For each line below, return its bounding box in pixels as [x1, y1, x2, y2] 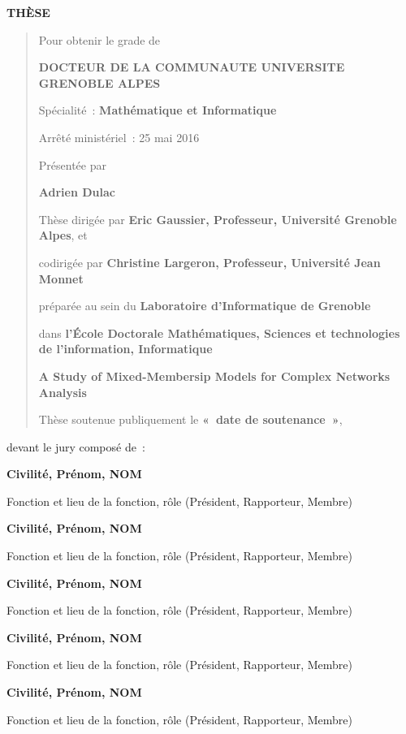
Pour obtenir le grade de [38, 31, 161, 48]
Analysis [38, 383, 87, 400]
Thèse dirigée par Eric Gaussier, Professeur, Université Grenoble [38, 210, 397, 227]
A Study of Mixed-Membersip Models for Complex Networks [38, 367, 391, 384]
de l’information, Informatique [38, 340, 213, 357]
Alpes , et [38, 227, 88, 244]
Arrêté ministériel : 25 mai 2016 [38, 128, 200, 145]
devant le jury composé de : [6, 438, 145, 455]
